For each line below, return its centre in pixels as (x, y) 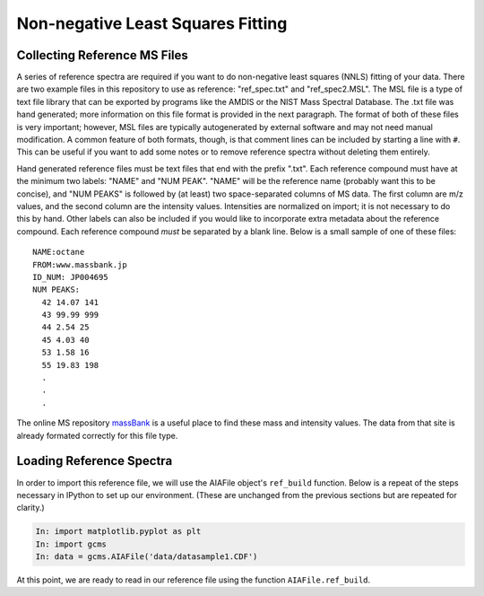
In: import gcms (71, 544)
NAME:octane (59, 252)
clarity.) (30, 508)
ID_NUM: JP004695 (70, 277)
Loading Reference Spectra (95, 461)
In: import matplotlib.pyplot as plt (118, 531)
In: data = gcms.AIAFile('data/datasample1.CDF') (147, 557)
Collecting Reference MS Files (102, 55)
